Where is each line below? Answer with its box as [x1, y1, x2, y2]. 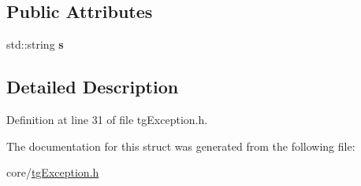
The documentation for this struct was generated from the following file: [6, 137, 355, 154]
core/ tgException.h [6, 164, 99, 181]
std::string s [6, 36, 64, 53]
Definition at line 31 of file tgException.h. [6, 111, 208, 127]
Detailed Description [6, 75, 179, 99]
